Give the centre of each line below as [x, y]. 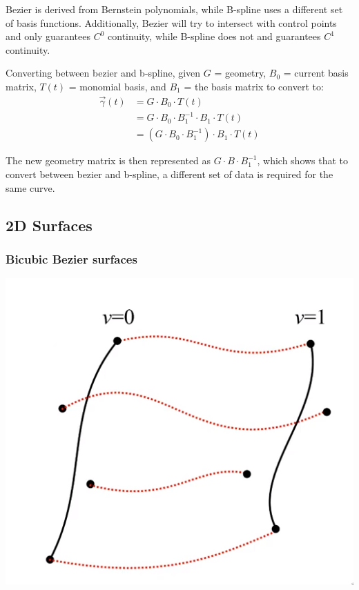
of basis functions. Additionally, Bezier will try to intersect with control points [171, 22]
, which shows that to [303, 160]
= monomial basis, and [117, 86]
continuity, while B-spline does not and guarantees [214, 36]
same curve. [30, 187]
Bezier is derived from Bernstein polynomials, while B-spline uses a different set [174, 9]
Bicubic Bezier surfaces [71, 258]
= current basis [316, 73]
